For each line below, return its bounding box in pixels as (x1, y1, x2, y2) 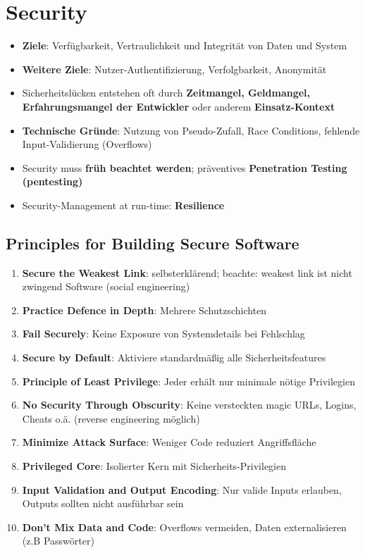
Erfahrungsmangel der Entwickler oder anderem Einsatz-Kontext (22, 99, 335, 113)
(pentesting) (22, 174, 83, 189)
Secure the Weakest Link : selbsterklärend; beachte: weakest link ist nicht (22, 265, 352, 280)
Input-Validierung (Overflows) (22, 137, 152, 151)
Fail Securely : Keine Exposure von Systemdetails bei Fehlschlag (22, 326, 305, 341)
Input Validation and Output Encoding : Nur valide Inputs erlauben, (22, 482, 342, 497)
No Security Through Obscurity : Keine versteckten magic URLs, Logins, (22, 397, 357, 412)
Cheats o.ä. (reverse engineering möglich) (22, 411, 200, 425)
